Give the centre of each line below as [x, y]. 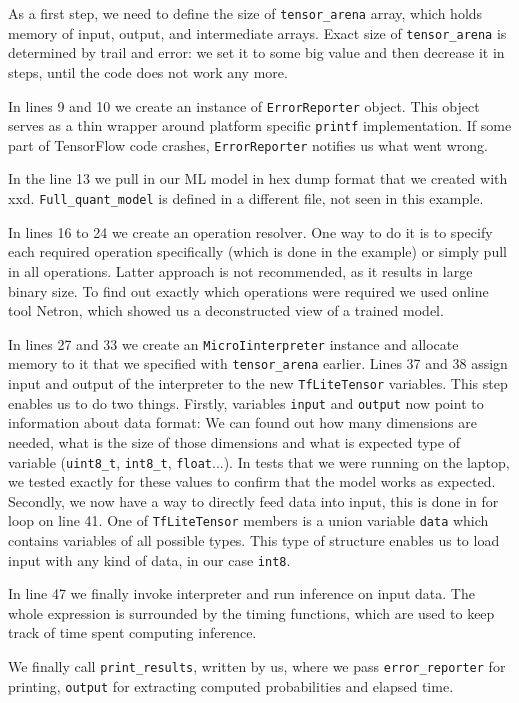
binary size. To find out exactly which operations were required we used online [248, 290]
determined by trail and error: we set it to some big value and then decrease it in [256, 52]
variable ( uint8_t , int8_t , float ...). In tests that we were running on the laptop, [259, 461]
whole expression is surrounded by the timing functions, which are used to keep [251, 612]
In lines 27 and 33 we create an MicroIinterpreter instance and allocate [233, 343]
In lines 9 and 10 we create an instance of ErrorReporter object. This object [244, 105]
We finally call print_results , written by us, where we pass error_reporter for [257, 666]
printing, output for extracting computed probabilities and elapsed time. [231, 685]
